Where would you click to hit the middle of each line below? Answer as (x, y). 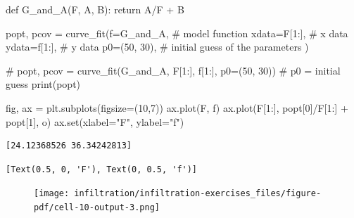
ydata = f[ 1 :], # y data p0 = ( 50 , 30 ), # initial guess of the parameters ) (157, 47)
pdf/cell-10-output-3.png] (97, 207)
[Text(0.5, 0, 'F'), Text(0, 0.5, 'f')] (102, 169)
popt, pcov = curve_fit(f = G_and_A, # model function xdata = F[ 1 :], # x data (177, 33)
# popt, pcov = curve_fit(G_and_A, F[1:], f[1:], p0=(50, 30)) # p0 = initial (173, 70)
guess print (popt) (43, 84)
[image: (52, 194)
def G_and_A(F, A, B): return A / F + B (95, 9)
